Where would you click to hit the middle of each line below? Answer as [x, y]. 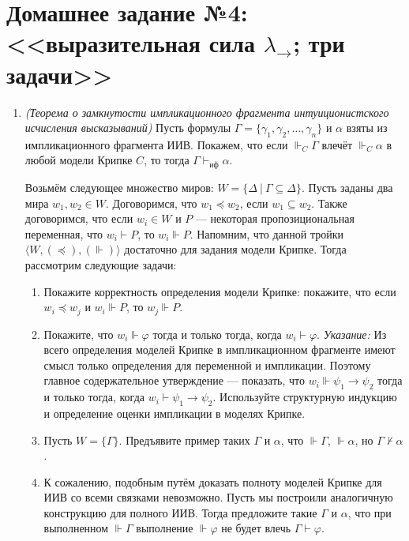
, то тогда [167, 160]
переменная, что [64, 233]
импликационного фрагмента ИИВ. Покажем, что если [156, 144]
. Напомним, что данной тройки [267, 233]
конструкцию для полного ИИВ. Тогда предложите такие [180, 512]
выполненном [76, 528]
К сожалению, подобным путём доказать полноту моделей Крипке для [213, 481]
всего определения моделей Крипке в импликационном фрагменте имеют [220, 349]
